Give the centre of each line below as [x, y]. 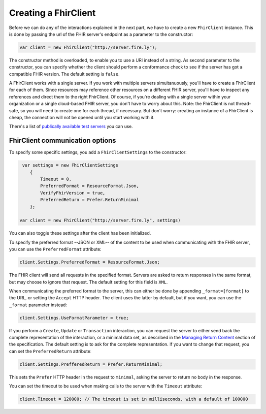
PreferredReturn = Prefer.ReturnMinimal [90, 200]
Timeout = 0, [56, 179]
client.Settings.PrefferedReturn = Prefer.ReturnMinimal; [91, 364]
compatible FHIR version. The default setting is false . [65, 74]
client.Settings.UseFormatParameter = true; [74, 318]
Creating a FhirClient [52, 13]
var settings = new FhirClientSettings [70, 165]
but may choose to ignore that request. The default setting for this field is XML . [88, 282]
